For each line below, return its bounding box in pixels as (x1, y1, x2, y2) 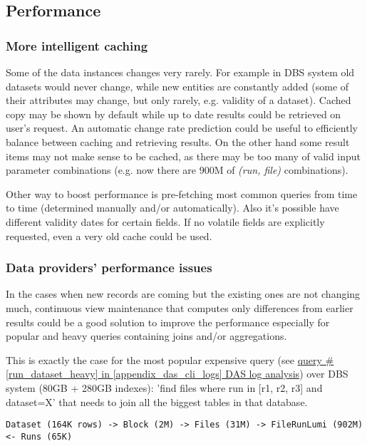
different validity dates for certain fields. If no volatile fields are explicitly (6, 214, 325, 229)
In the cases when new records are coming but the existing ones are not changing (6, 286, 361, 301)
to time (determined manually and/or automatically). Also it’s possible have (6, 200, 339, 215)
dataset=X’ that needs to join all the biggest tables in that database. (6, 394, 308, 409)
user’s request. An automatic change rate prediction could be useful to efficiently (6, 120, 358, 135)
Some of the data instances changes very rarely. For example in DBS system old (6, 65, 355, 79)
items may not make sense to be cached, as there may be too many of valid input (6, 148, 361, 163)
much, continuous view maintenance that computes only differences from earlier (6, 300, 353, 315)
